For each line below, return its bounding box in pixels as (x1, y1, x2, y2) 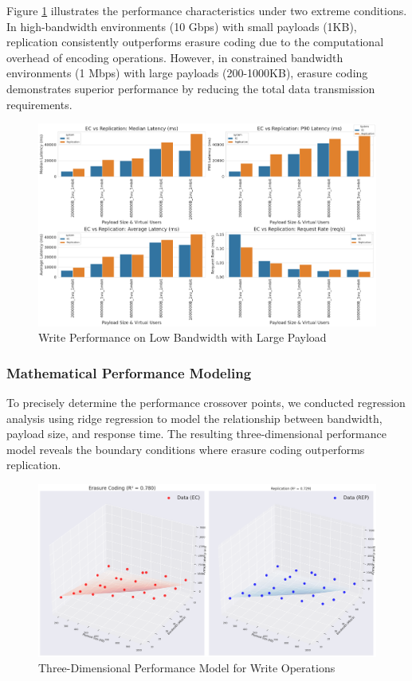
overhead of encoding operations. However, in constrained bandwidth (6, 49, 343, 65)
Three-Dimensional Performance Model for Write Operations (38, 659, 335, 676)
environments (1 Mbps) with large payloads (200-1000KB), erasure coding (6, 65, 368, 81)
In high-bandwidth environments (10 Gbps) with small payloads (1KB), (6, 18, 357, 34)
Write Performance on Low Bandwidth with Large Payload (38, 329, 327, 346)
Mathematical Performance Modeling (6, 362, 252, 382)
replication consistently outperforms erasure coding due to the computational (6, 33, 384, 50)
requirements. (6, 96, 73, 112)
